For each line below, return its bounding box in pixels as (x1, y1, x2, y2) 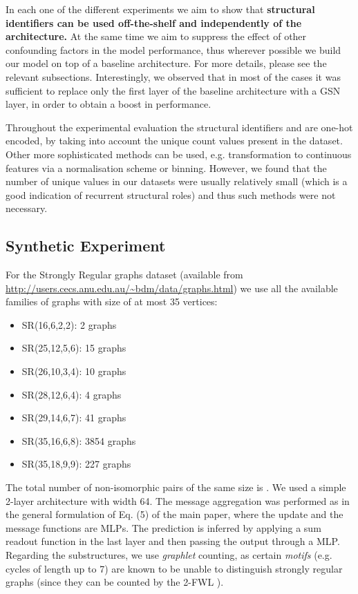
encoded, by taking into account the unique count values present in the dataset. (6, 133, 343, 148)
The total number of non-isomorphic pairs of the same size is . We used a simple (6, 480, 346, 495)
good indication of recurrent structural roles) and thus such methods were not (6, 187, 336, 202)
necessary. (6, 201, 48, 215)
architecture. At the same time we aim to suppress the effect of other (6, 29, 307, 44)
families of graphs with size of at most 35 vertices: (6, 294, 218, 309)
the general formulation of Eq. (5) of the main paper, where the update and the (6, 507, 343, 521)
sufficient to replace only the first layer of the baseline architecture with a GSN (6, 83, 341, 97)
